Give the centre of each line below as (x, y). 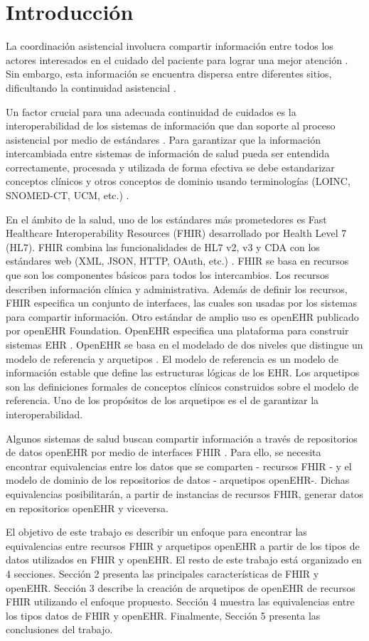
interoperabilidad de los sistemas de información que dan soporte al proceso (171, 126)
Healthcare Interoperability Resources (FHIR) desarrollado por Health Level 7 (176, 233)
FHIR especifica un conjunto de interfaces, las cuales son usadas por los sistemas (181, 303)
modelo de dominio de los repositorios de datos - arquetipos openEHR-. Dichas (178, 480)
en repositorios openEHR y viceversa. (87, 508)
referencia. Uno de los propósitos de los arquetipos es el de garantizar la (162, 400)
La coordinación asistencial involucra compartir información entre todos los (170, 46)
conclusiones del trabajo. (59, 629)
